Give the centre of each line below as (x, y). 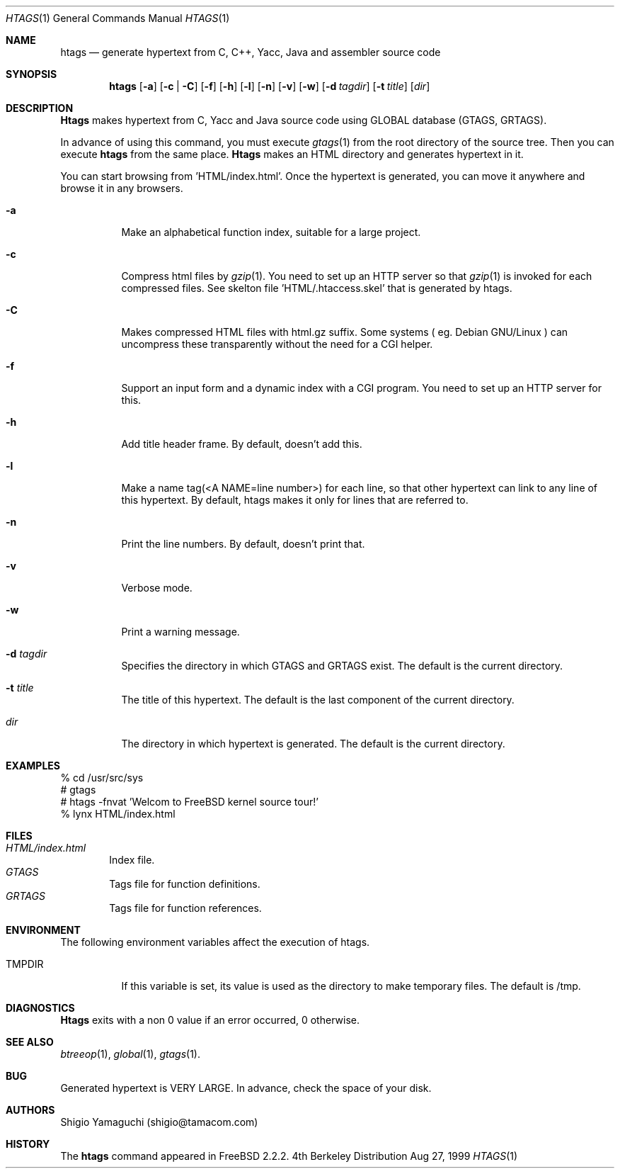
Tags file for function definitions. (185, 884)
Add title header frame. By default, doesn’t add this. (242, 444)
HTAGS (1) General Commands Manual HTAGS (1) (118, 18)
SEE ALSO (30, 1042)
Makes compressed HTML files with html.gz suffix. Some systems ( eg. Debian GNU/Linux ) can (345, 332)
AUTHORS (30, 1110)
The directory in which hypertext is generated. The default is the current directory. (313, 744)
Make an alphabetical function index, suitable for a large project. (271, 232)
